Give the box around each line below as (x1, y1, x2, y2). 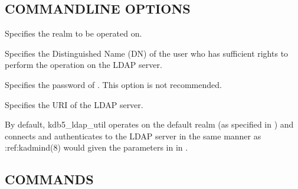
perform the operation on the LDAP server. (5, 58, 162, 71)
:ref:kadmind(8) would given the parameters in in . (5, 141, 188, 154)
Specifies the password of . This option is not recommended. (5, 78, 222, 90)
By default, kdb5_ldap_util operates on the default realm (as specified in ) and (5, 118, 294, 131)
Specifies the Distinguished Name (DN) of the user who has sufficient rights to (5, 47, 289, 59)
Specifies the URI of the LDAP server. (5, 98, 143, 110)
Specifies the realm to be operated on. (5, 27, 142, 40)
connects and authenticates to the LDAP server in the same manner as (5, 129, 261, 142)
